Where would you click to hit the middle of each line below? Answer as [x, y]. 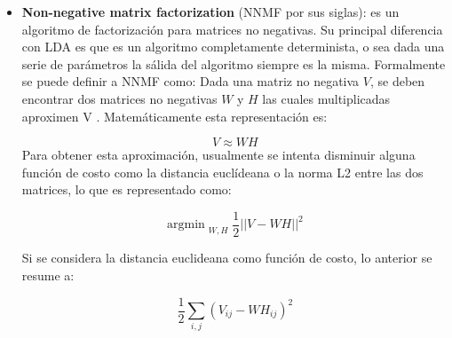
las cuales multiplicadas [326, 98]
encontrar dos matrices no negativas [119, 98]
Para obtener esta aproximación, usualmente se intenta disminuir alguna [218, 155]
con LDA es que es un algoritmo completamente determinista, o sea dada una [233, 47]
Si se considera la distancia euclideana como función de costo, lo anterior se [227, 258]
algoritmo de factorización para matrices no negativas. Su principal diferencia [232, 29]
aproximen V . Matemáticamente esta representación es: [174, 116]
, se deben [397, 81]
